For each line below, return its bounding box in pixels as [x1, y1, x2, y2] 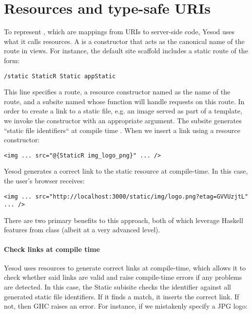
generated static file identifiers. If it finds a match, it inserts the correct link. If [4, 291, 239, 301]
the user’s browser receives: [4, 175, 85, 185]
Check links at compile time [4, 244, 100, 254]
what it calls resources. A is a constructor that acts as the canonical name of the [4, 36, 245, 46]
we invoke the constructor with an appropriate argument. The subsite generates [4, 115, 242, 125]
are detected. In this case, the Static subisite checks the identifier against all [4, 282, 231, 292]
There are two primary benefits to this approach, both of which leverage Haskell [4, 215, 243, 225]
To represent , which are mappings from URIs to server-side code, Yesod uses [4, 26, 235, 37]
